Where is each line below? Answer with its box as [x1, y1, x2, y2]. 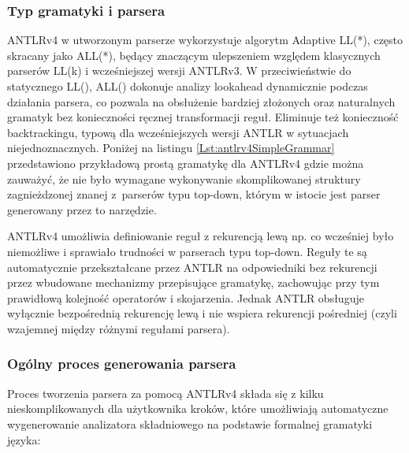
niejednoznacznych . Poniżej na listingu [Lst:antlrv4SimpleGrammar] [7, 139, 335, 156]
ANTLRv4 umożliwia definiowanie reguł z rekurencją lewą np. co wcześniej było [7, 228, 394, 244]
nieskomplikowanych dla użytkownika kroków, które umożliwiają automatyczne [7, 400, 389, 417]
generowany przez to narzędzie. [7, 201, 157, 217]
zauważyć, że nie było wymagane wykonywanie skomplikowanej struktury [7, 170, 361, 187]
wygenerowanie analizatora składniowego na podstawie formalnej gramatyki [7, 415, 373, 432]
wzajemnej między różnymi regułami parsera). [7, 320, 230, 336]
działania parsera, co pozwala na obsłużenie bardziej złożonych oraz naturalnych [7, 93, 396, 110]
